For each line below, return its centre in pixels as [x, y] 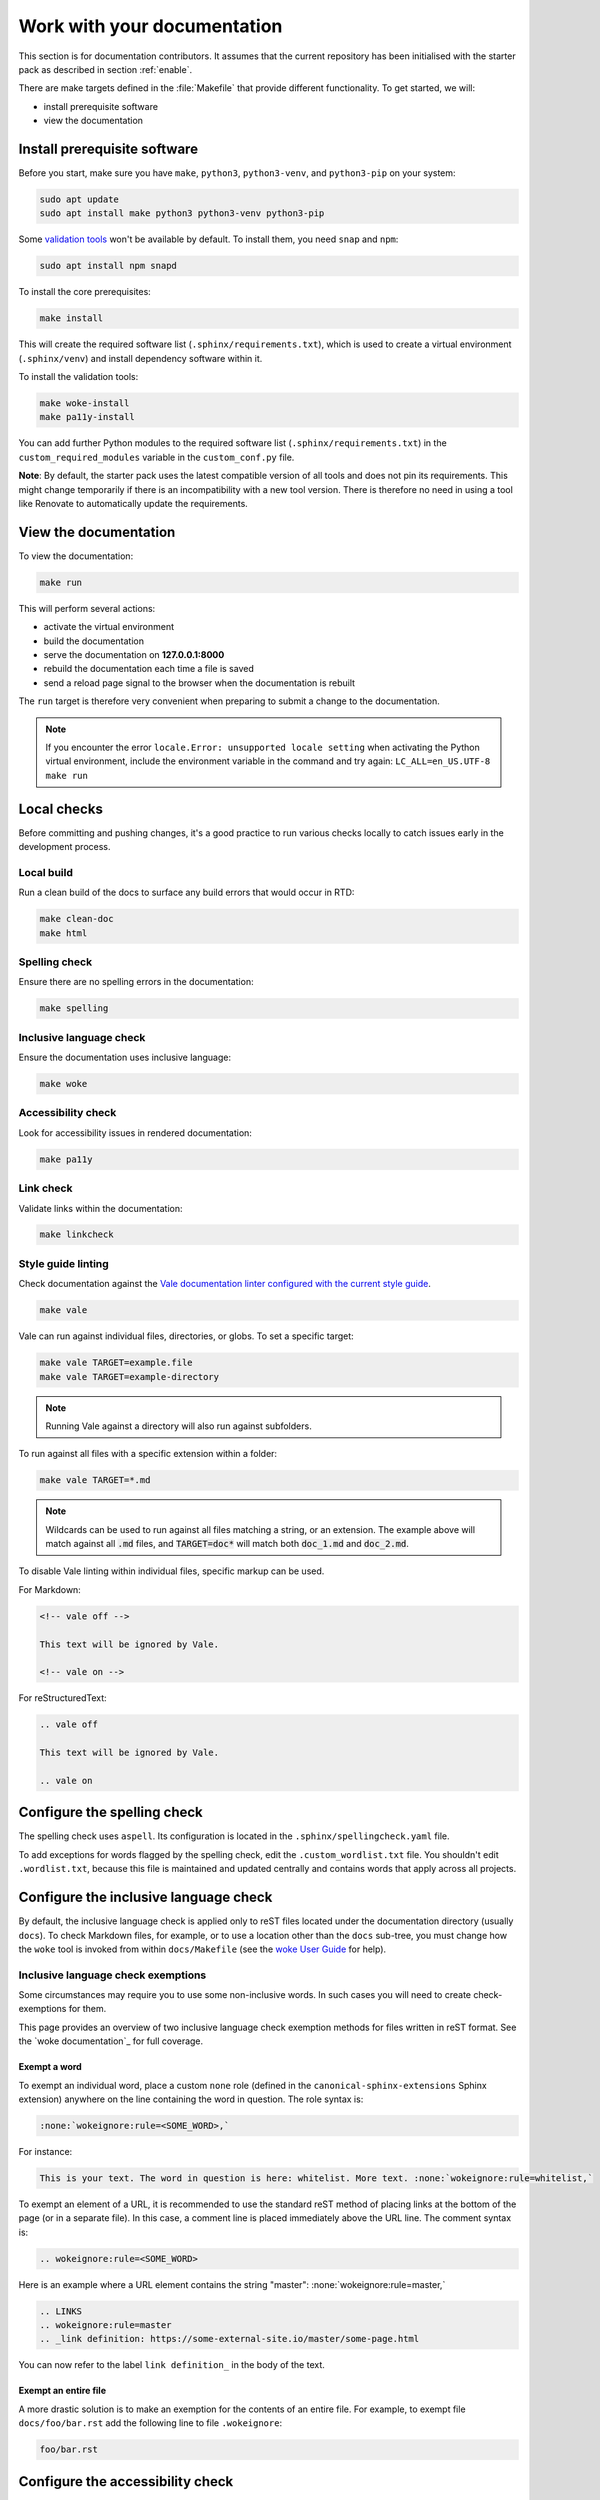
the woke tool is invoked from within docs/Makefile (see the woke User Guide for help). [202, 1949]
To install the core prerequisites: [85, 292]
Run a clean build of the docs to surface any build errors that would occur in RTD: [186, 892]
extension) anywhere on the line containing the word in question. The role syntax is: [191, 2099]
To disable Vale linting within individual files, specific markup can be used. [171, 1571]
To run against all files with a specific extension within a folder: [148, 1454]
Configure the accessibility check [126, 2481]
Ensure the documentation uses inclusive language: [125, 1057]
